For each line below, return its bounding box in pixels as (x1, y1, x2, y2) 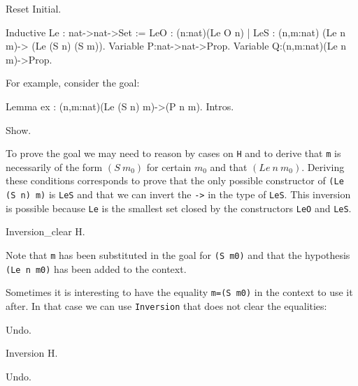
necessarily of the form (6, 159, 103, 174)
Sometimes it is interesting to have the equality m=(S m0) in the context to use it (6, 285, 353, 299)
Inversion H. (6, 346, 58, 360)
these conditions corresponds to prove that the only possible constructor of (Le (6, 173, 344, 188)
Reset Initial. (6, 1, 62, 15)
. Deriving (301, 159, 345, 174)
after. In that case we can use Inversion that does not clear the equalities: (6, 298, 327, 313)
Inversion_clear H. (6, 224, 85, 239)
